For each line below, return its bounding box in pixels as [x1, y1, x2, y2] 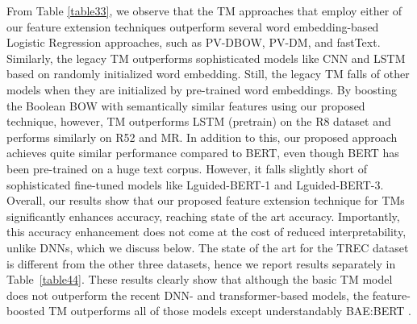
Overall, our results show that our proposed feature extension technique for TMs [6, 192, 405, 209]
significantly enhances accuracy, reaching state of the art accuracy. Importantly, [6, 207, 400, 224]
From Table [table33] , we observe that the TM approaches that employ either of [6, 2, 402, 19]
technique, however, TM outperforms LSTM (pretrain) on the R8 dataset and [6, 113, 391, 130]
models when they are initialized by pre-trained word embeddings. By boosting [6, 81, 397, 98]
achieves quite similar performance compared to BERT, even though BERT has [6, 144, 399, 161]
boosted [6, 302, 45, 319]
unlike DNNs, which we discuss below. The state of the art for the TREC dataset [6, 239, 409, 255]
